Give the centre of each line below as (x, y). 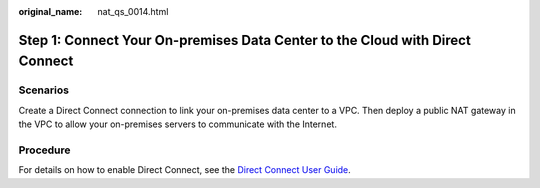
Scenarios (44, 90)
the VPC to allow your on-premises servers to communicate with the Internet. (177, 124)
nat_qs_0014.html (133, 11)
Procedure (44, 150)
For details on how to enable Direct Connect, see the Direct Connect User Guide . (185, 170)
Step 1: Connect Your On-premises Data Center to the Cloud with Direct (245, 40)
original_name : (50, 11)
